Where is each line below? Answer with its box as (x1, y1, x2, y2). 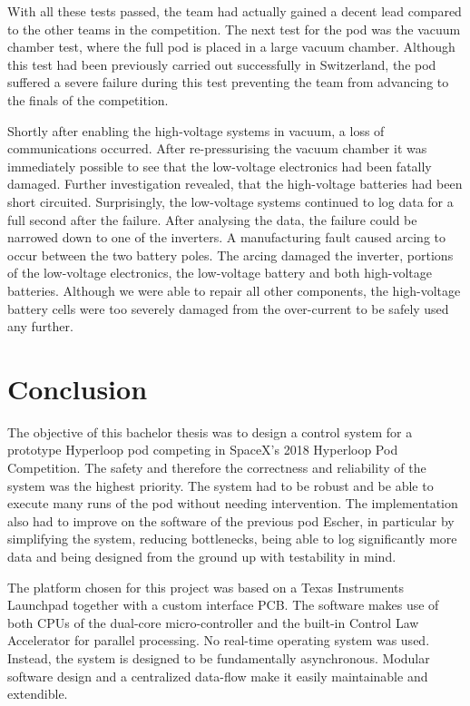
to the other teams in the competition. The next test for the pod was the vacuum (7, 19, 461, 38)
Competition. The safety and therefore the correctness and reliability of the (7, 458, 426, 476)
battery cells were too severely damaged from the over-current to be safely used (7, 299, 449, 318)
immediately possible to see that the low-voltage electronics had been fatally (7, 156, 432, 175)
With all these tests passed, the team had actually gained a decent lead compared (7, 2, 462, 20)
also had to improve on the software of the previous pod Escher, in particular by (7, 511, 455, 530)
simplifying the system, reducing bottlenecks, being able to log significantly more (7, 529, 457, 548)
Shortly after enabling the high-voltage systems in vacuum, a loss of (7, 121, 385, 140)
